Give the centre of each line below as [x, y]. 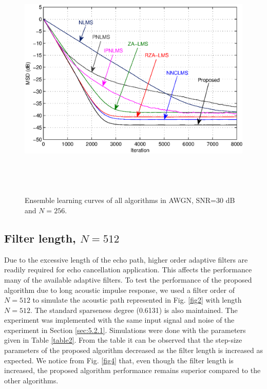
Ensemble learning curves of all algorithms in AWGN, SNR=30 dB [130, 200]
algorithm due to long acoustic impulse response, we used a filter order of [119, 290]
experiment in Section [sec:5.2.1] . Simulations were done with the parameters [125, 330]
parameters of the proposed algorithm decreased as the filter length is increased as [133, 350]
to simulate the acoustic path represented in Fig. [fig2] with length [137, 300]
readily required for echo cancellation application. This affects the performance [128, 270]
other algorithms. [31, 380]
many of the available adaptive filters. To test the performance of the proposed [128, 279]
